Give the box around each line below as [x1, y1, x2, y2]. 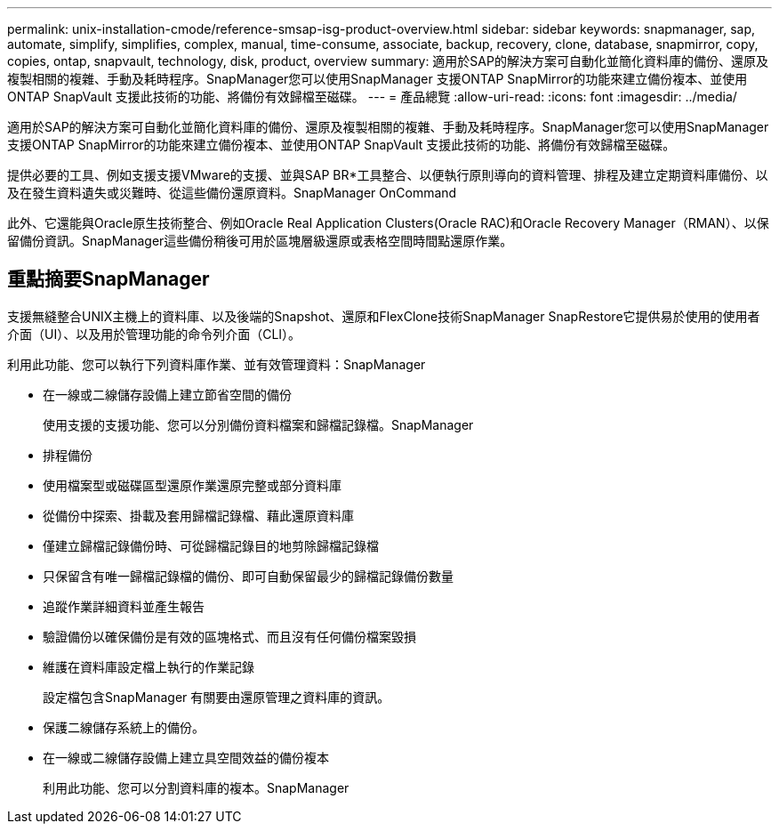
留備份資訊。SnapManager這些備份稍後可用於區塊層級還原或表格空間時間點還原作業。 [7, 233, 513, 248]
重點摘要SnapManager [7, 268, 210, 291]
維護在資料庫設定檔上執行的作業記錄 [43, 658, 254, 674]
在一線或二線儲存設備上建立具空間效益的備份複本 [43, 749, 329, 765]
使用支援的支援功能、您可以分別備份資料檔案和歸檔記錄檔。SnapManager [43, 416, 474, 432]
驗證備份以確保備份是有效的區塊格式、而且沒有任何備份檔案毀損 [43, 628, 416, 644]
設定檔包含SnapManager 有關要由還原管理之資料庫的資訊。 [43, 689, 390, 705]
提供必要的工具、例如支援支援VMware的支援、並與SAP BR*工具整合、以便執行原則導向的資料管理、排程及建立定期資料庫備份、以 [7, 167, 768, 182]
